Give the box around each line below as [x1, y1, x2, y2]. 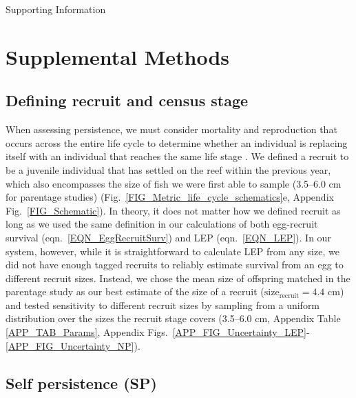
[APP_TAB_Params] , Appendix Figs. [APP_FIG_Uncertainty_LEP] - [6, 325, 310, 339]
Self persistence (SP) [6, 372, 157, 393]
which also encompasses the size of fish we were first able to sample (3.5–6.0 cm [6, 176, 342, 190]
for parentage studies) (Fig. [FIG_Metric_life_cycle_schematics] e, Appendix [6, 190, 334, 204]
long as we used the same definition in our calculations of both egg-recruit [6, 217, 318, 231]
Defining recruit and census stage [6, 90, 249, 111]
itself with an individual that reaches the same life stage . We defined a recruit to [6, 149, 349, 163]
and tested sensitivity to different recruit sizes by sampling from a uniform [6, 297, 320, 312]
